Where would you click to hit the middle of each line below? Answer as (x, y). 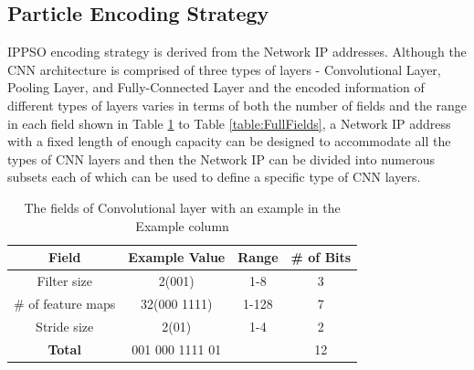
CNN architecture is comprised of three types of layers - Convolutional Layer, (224, 69)
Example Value (177, 257)
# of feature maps (65, 303)
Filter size (64, 280)
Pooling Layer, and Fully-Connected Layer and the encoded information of (216, 87)
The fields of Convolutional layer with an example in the (182, 207)
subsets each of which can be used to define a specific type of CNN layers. (214, 177)
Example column (182, 225)
